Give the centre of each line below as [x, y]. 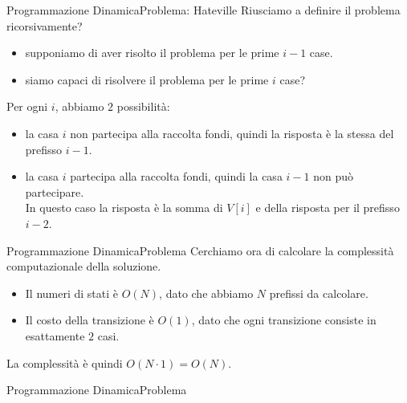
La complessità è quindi [65, 362]
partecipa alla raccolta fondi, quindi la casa [176, 176]
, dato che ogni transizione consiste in [284, 320]
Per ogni [27, 106]
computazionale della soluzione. [84, 266]
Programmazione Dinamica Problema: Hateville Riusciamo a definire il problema [203, 10]
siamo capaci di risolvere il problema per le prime [147, 79]
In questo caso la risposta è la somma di [124, 208]
